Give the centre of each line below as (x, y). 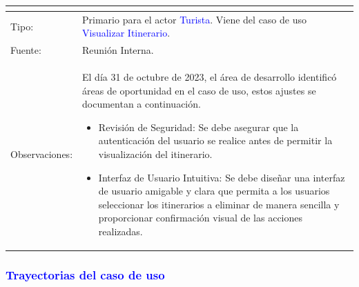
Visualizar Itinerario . (126, 33)
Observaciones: (42, 154)
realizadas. (120, 231)
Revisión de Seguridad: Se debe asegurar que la (198, 127)
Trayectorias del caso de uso (85, 274)
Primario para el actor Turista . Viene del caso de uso (194, 19)
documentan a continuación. (142, 104)
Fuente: (26, 50)
